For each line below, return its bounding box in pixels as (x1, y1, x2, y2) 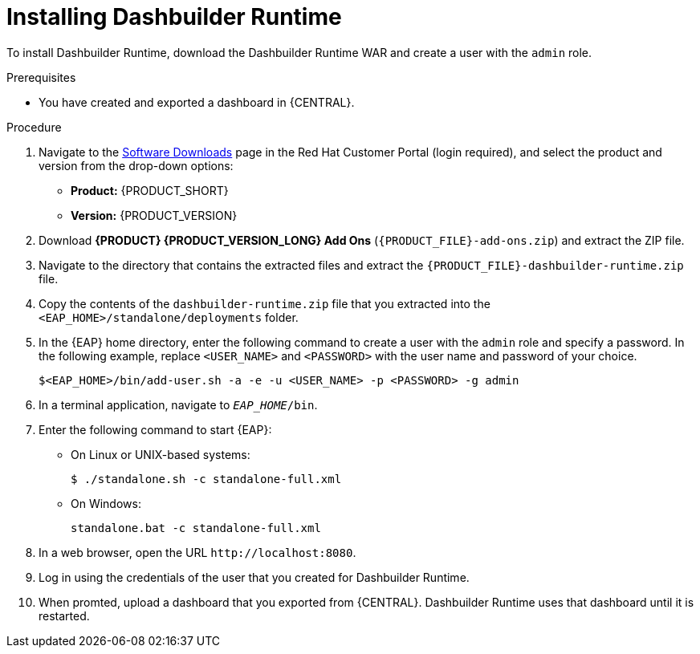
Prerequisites (6, 70, 76, 84)
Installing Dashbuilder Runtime (6, 3, 342, 30)
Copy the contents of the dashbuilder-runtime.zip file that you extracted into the (39, 296, 490, 311)
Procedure (6, 120, 62, 134)
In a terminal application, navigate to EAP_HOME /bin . (39, 397, 318, 412)
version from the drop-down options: (39, 158, 234, 173)
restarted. (39, 608, 90, 623)
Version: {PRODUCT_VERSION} (71, 208, 238, 222)
